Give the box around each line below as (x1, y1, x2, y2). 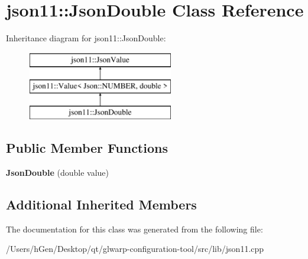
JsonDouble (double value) (6, 166, 109, 178)
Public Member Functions (6, 139, 168, 157)
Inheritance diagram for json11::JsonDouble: (6, 32, 166, 44)
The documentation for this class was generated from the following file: (6, 222, 263, 235)
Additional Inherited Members (6, 195, 197, 213)
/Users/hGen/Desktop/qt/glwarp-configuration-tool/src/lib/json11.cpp (6, 242, 264, 255)
